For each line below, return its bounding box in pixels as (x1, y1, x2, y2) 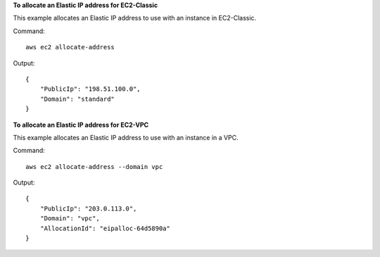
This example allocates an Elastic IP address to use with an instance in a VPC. (13, 133, 239, 142)
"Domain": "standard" (39, 95, 115, 103)
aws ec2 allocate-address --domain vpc (25, 163, 163, 170)
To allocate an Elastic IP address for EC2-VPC (13, 120, 149, 129)
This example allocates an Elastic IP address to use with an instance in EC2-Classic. (13, 14, 257, 23)
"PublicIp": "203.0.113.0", (39, 204, 137, 213)
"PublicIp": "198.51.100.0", (39, 85, 141, 93)
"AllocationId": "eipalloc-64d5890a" (39, 224, 170, 232)
